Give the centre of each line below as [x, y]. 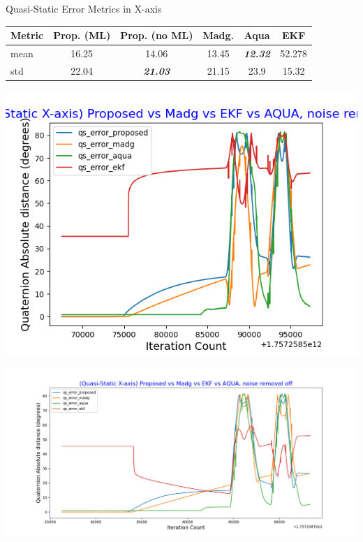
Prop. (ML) [82, 35]
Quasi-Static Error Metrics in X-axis [84, 8]
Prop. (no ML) [157, 35]
